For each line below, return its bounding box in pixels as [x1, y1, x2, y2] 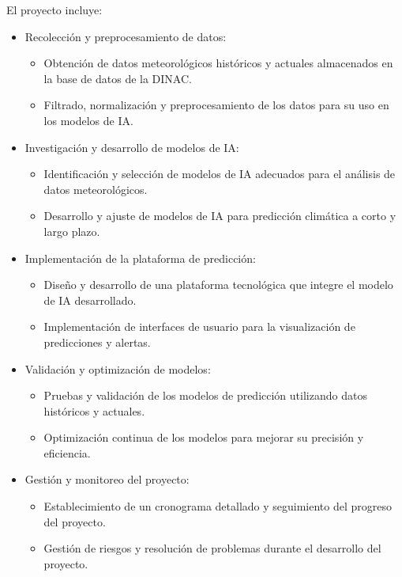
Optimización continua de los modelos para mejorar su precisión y [43, 429, 364, 446]
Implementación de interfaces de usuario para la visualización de [43, 318, 355, 335]
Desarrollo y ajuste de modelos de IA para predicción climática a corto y [43, 207, 396, 224]
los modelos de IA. [43, 112, 133, 128]
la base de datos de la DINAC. [43, 70, 192, 86]
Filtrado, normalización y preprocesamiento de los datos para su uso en [43, 97, 389, 113]
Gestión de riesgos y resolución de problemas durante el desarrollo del [43, 540, 381, 556]
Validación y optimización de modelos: [24, 360, 211, 377]
